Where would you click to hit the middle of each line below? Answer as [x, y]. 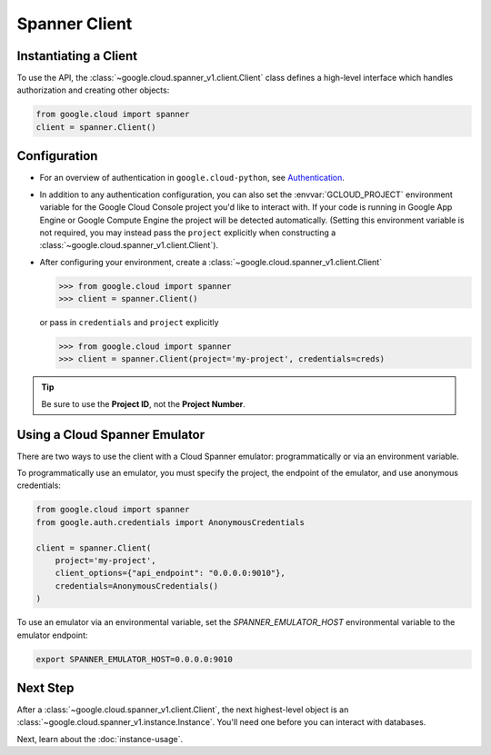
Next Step [45, 687]
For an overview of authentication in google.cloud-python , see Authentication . [192, 178]
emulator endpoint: [52, 635]
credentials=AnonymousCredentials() [136, 586]
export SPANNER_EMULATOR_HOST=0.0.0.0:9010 [135, 659]
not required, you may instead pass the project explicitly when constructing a [188, 233]
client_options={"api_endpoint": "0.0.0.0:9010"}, [170, 573]
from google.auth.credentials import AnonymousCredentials [170, 522]
